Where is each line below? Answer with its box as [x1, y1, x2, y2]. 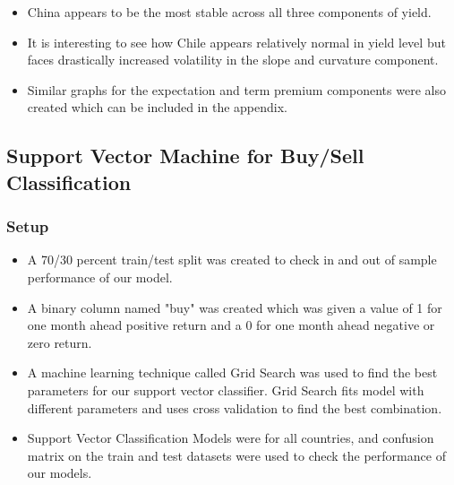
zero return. [27, 333, 92, 351]
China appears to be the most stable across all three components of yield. [27, 3, 432, 21]
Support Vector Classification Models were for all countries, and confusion [27, 429, 434, 447]
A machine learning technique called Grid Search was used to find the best [27, 363, 438, 382]
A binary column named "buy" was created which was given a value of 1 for [27, 298, 442, 316]
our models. [27, 463, 92, 482]
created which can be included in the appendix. [27, 98, 287, 117]
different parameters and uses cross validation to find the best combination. [27, 398, 442, 417]
